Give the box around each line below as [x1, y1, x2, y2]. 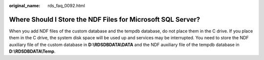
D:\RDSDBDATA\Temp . [9, 48, 56, 54]
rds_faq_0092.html [47, 3, 85, 8]
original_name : [9, 3, 41, 8]
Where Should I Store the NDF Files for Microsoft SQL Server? [9, 15, 200, 24]
